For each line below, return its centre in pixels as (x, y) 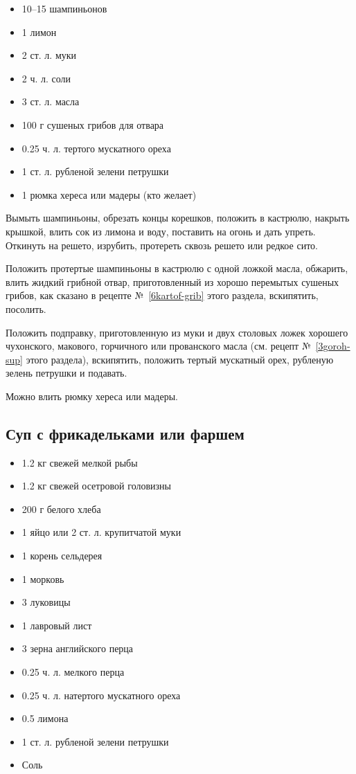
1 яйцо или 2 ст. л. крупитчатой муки (101, 532)
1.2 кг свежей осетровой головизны (97, 486)
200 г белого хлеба (61, 508)
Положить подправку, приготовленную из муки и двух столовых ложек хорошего (177, 332)
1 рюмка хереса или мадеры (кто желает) (109, 194)
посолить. (26, 308)
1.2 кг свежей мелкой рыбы (80, 462)
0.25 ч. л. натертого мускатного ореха (101, 695)
